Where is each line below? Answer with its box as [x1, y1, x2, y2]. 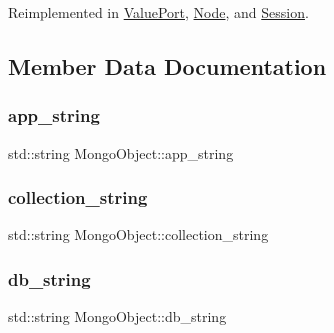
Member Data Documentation [8, 50, 327, 81]
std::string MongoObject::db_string [8, 306, 227, 327]
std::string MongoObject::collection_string [8, 224, 269, 245]
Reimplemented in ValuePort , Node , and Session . [8, 2, 309, 22]
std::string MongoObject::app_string [8, 142, 234, 163]
